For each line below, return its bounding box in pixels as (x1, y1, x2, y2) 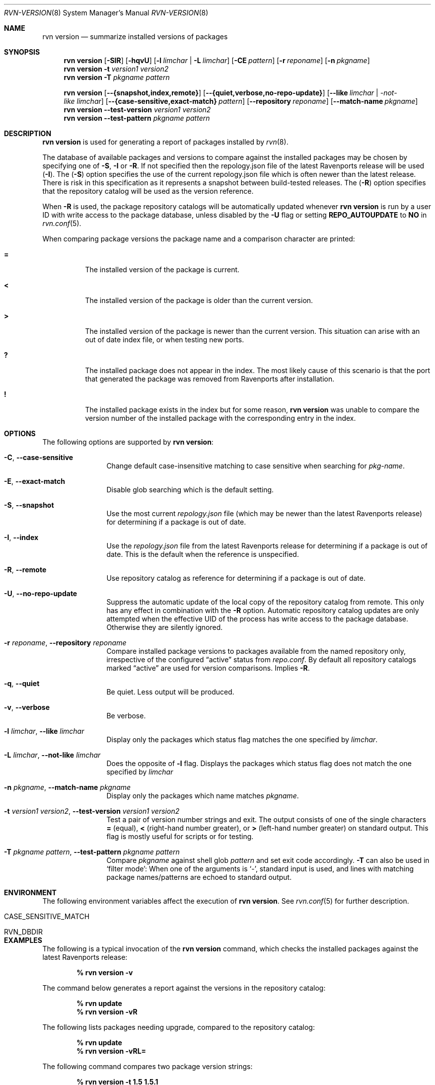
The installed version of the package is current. (85, 265, 240, 274)
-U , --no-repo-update (4, 589, 77, 598)
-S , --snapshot (4, 501, 54, 509)
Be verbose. (106, 711, 146, 720)
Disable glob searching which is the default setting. (106, 485, 274, 494)
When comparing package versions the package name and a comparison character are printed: (42, 234, 355, 243)
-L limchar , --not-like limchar (4, 751, 101, 759)
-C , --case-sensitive (4, 453, 73, 462)
